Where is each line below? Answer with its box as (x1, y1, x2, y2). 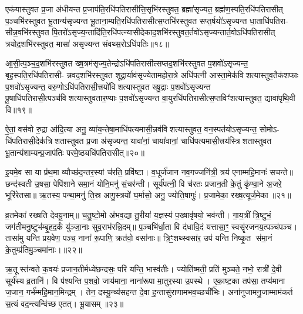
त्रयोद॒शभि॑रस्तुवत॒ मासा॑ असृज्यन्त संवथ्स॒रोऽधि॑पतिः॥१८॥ (5, 37, 169, 49)
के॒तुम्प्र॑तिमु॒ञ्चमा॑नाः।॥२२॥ (5, 243, 82, 255)
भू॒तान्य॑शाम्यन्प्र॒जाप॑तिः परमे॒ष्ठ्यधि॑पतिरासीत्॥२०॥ (5, 146, 144, 158)
